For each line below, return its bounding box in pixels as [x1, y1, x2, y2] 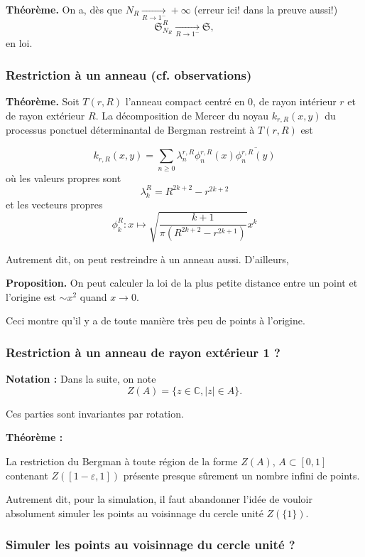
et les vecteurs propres [6, 196, 103, 211]
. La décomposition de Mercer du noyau [95, 107, 269, 122]
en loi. [6, 36, 33, 51]
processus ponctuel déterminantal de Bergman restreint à [6, 122, 255, 137]
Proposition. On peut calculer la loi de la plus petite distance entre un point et [6, 275, 358, 290]
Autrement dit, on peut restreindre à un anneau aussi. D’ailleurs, [6, 251, 289, 266]
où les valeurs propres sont [6, 170, 121, 185]
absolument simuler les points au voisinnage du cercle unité [6, 505, 263, 520]
